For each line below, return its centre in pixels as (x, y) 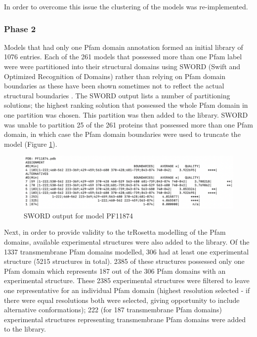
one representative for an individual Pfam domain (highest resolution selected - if (127, 290)
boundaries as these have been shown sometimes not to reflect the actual (114, 86)
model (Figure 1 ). (31, 144)
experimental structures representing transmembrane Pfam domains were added (125, 319)
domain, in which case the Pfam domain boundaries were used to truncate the (122, 134)
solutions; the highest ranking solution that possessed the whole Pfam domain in (126, 105)
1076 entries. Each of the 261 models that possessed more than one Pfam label (123, 57)
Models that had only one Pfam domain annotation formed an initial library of (124, 47)
